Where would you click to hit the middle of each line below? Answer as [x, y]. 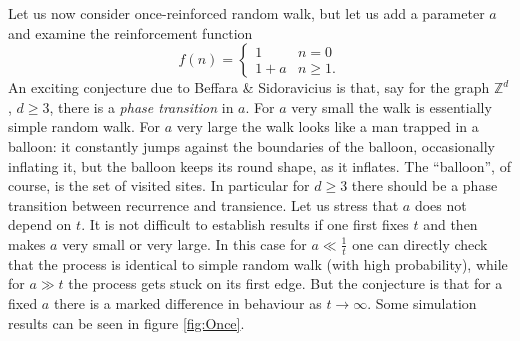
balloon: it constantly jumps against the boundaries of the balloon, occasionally [251, 145]
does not [440, 204]
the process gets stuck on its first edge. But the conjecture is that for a [285, 283]
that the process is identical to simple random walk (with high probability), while [258, 263]
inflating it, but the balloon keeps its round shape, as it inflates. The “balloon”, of [259, 165]
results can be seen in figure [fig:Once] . [126, 322]
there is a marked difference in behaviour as [187, 302]
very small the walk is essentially [391, 106]
